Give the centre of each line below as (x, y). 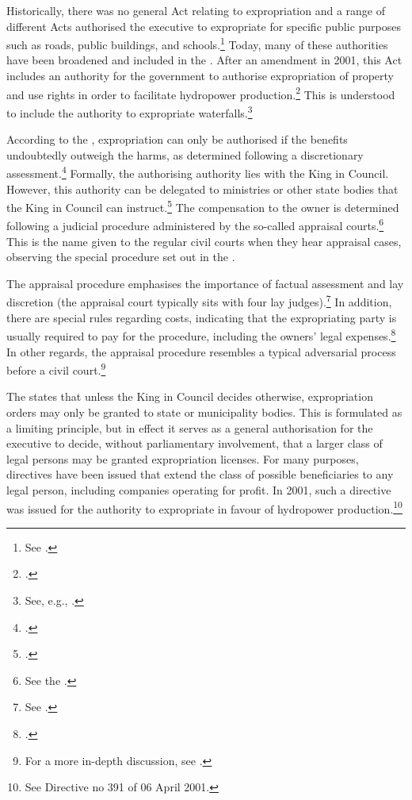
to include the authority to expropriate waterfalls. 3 (130, 111)
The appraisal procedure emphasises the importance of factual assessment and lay (205, 283)
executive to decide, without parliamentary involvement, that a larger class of (195, 443)
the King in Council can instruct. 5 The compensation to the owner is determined (203, 206)
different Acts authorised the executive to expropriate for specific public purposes (204, 26)
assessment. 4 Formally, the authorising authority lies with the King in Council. (198, 172)
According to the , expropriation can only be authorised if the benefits (177, 139)
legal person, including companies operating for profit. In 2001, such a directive (199, 489)
